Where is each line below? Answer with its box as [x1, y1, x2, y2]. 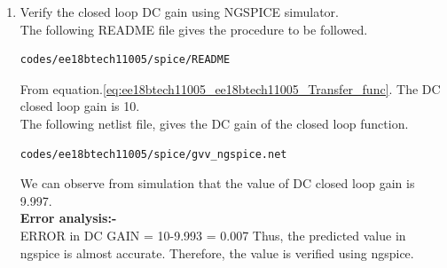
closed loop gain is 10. [20, 97, 140, 115]
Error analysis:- [20, 209, 117, 227]
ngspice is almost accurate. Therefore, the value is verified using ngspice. [20, 243, 414, 262]
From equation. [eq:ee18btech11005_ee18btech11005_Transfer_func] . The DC [20, 79, 441, 98]
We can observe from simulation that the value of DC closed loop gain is [20, 174, 415, 193]
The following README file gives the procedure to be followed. [20, 20, 368, 38]
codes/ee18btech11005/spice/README [20, 53, 231, 67]
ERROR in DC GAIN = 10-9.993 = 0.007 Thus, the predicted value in [20, 225, 406, 244]
